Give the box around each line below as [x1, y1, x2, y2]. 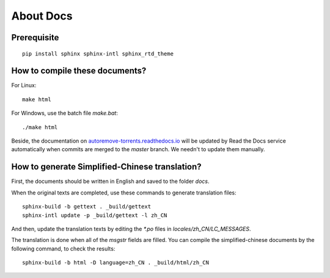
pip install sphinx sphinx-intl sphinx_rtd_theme [22, 50, 174, 57]
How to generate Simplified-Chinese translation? [11, 162, 202, 172]
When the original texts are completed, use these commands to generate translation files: [11, 189, 237, 196]
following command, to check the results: [11, 244, 116, 252]
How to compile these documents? [11, 66, 147, 76]
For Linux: [11, 82, 37, 89]
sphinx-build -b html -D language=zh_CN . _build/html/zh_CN [22, 259, 209, 266]
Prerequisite [11, 32, 59, 43]
